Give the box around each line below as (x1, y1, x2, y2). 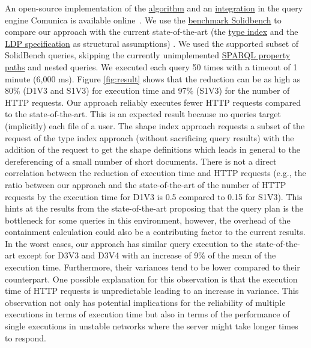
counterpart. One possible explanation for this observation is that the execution (5, 272, 298, 285)
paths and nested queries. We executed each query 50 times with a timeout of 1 (5, 60, 298, 73)
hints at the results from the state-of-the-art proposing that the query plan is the (5, 202, 303, 215)
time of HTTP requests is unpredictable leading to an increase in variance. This (5, 284, 299, 297)
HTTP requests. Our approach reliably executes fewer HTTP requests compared (5, 96, 301, 108)
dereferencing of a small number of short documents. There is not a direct (5, 154, 277, 167)
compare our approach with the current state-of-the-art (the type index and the (5, 25, 298, 38)
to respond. (5, 331, 46, 344)
